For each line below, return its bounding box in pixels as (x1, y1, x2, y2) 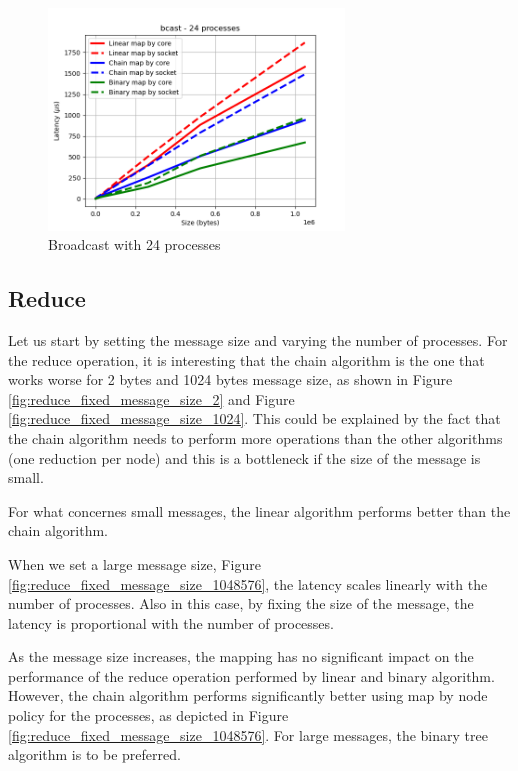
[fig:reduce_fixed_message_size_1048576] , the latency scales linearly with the (8, 573, 488, 594)
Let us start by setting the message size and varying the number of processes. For (8, 329, 508, 350)
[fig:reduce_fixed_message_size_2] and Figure (8, 388, 295, 409)
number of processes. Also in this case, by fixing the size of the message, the (8, 593, 474, 614)
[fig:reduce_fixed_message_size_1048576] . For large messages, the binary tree (8, 724, 488, 745)
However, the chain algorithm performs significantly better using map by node (8, 685, 488, 706)
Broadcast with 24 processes (48, 234, 221, 255)
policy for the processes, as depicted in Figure (8, 705, 289, 726)
